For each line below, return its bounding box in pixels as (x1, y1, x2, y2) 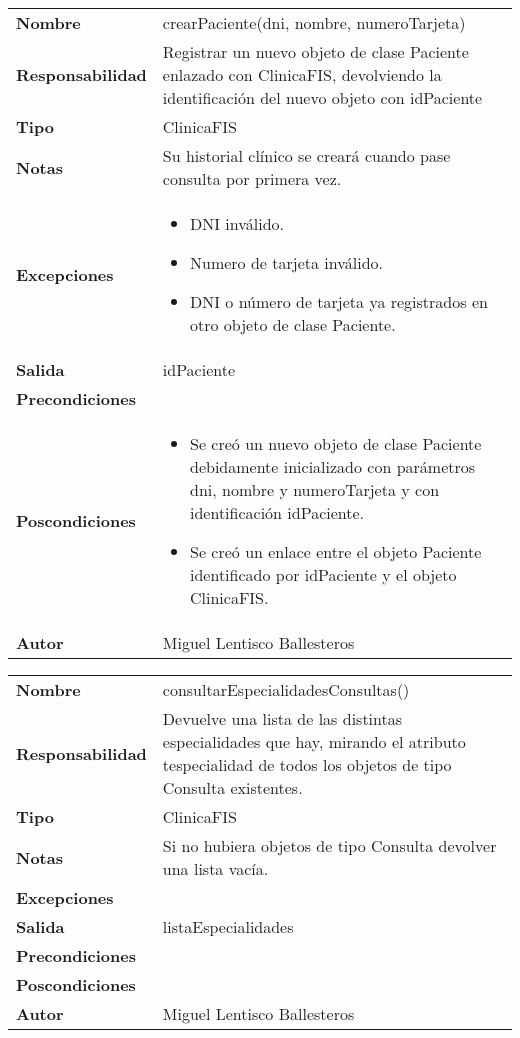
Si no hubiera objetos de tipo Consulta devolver (162, 834, 497, 857)
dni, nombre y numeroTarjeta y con (190, 478, 440, 501)
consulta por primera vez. (162, 167, 342, 190)
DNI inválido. (190, 212, 285, 235)
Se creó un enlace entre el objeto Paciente (190, 540, 482, 563)
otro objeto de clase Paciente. (190, 313, 396, 336)
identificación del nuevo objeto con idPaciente (162, 86, 483, 109)
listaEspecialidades (162, 915, 294, 938)
